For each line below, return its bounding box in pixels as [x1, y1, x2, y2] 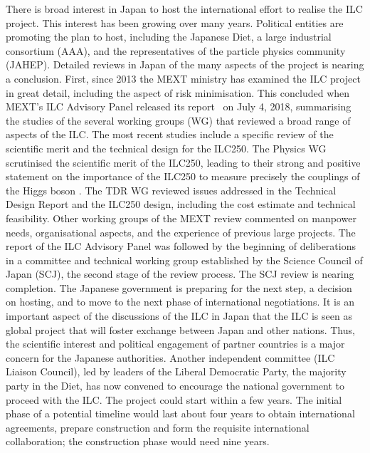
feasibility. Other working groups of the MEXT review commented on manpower [6, 210, 356, 225]
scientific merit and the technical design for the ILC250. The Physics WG [6, 140, 327, 155]
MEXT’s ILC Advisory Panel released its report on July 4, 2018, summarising [6, 99, 351, 114]
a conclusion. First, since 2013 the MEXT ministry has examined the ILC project [6, 71, 361, 85]
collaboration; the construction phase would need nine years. [6, 434, 270, 449]
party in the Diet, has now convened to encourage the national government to [6, 378, 344, 393]
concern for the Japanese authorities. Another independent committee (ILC [6, 350, 335, 365]
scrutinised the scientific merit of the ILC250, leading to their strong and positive [6, 155, 361, 170]
